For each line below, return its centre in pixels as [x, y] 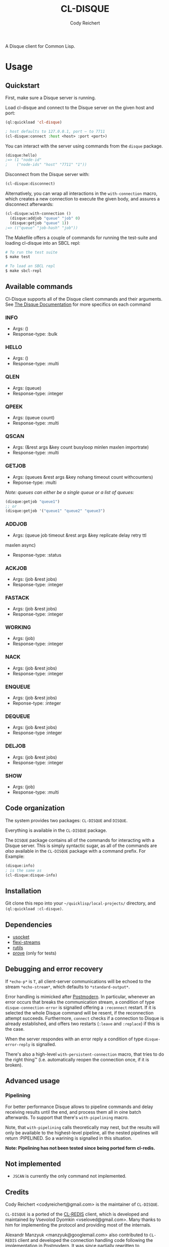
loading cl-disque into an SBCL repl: [43, 243]
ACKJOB [16, 568]
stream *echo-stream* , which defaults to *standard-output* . [68, 987]
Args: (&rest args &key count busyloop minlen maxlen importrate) [81, 447]
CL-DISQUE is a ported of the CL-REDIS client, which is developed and [77, 1214]
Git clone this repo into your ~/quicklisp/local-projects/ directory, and [80, 903]
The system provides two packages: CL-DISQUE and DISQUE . [67, 820]
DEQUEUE [18, 716]
